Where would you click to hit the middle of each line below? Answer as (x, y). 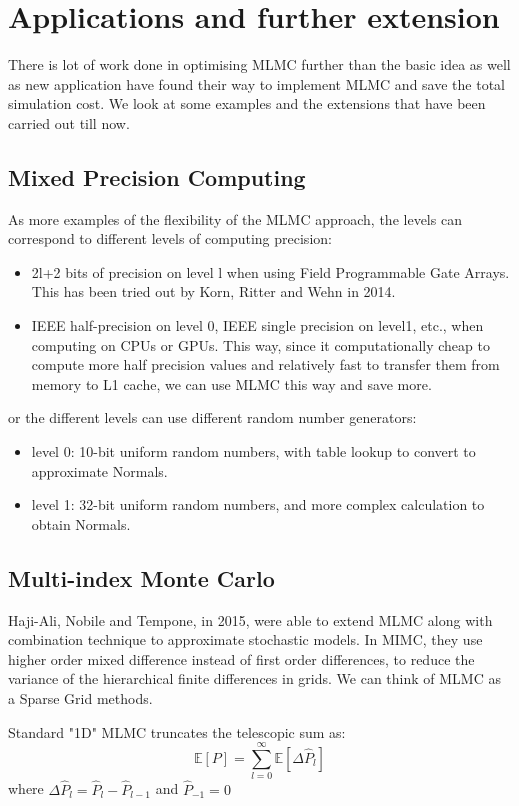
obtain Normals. (81, 523)
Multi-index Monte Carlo (141, 577)
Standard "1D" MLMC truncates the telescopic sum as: (177, 731)
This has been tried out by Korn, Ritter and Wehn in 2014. (213, 291)
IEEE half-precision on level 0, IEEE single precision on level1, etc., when (257, 325)
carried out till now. (69, 122)
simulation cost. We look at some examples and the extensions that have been (247, 103)
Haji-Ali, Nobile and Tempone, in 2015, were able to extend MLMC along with (250, 619)
